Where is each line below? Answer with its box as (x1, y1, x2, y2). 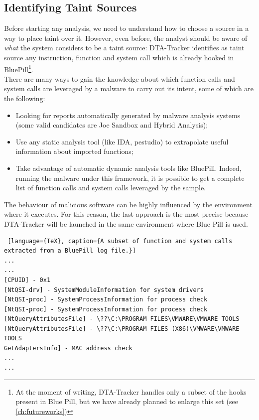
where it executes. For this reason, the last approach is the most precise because (4, 209, 249, 219)
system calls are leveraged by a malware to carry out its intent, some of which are (4, 83, 254, 94)
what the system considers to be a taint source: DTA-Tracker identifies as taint (4, 42, 245, 53)
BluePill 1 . (4, 62, 33, 74)
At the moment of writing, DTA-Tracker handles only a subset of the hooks (15, 386, 247, 397)
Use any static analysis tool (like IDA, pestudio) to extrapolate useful (15, 136, 229, 146)
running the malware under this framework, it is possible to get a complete (15, 172, 245, 183)
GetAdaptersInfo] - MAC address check (4, 345, 132, 352)
